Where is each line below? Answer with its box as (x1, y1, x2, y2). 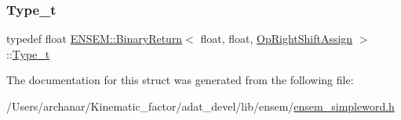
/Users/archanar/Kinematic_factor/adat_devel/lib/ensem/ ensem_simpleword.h (6, 98, 395, 114)
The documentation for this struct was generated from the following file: (6, 72, 354, 88)
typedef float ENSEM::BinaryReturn (6, 30, 183, 47)
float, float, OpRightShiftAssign (200, 30, 353, 47)
